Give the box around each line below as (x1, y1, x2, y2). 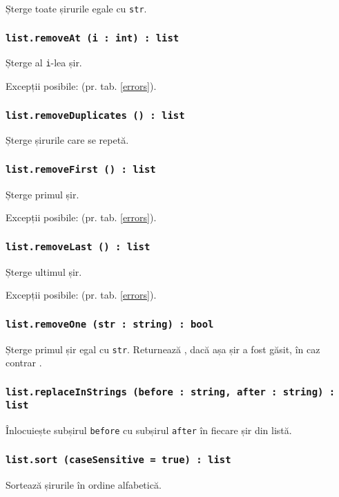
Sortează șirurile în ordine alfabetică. (6, 477, 162, 491)
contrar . (6, 355, 42, 370)
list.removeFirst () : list (6, 163, 156, 175)
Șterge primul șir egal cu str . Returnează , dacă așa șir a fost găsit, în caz (6, 341, 320, 356)
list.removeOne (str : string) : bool (6, 318, 214, 330)
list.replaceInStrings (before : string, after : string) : (6, 386, 336, 397)
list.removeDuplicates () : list (6, 109, 185, 121)
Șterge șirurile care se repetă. (6, 133, 129, 147)
